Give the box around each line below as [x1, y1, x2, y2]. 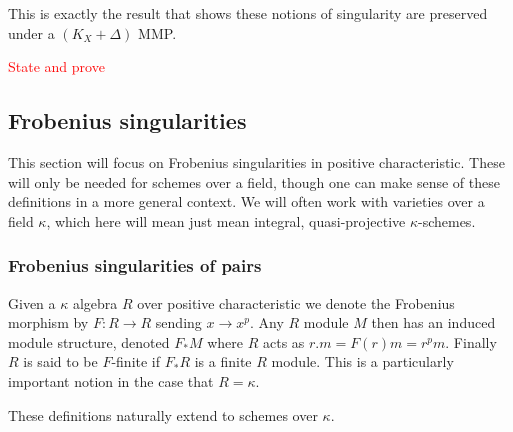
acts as [262, 331, 305, 352]
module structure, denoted [8, 331, 170, 352]
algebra [72, 292, 118, 313]
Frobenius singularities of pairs [8, 253, 262, 278]
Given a [8, 292, 56, 313]
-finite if [111, 351, 161, 372]
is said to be [23, 351, 98, 372]
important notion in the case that [8, 370, 214, 391]
